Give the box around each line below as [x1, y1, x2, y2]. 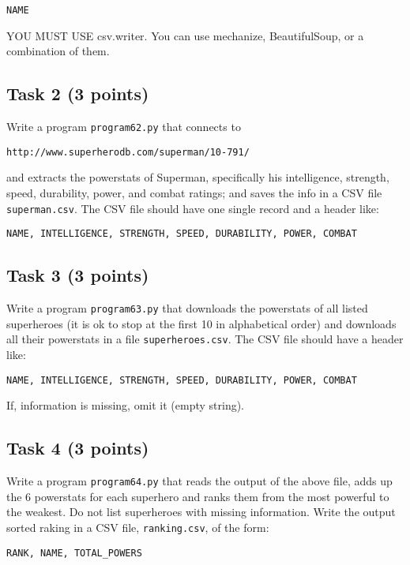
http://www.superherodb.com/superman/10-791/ [6, 146, 250, 158]
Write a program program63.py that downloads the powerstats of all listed [6, 300, 368, 316]
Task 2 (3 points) [6, 81, 149, 106]
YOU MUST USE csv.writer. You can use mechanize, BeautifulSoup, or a [6, 27, 364, 43]
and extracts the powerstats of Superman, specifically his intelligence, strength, [6, 169, 389, 185]
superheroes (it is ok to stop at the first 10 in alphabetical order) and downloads [6, 315, 397, 331]
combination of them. [6, 43, 110, 59]
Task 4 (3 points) [6, 436, 149, 460]
